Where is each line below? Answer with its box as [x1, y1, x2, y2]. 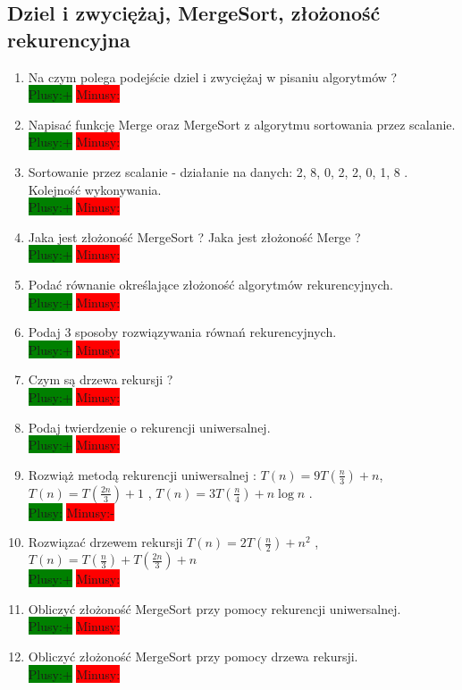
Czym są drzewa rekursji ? [28, 370, 173, 389]
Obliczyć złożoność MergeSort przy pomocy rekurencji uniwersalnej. [28, 599, 401, 618]
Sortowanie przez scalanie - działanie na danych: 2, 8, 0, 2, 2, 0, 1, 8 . [28, 162, 408, 181]
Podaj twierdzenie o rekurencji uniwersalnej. [28, 417, 271, 436]
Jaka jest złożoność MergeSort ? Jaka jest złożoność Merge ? [28, 227, 361, 246]
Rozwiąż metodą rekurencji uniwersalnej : [28, 465, 256, 484]
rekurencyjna [7, 25, 130, 53]
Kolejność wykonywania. [28, 180, 162, 198]
